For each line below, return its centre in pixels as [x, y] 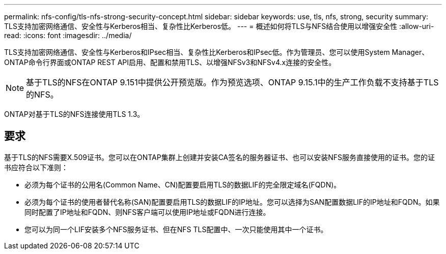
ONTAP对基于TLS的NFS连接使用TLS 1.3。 [74, 114]
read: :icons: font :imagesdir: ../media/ [68, 35]
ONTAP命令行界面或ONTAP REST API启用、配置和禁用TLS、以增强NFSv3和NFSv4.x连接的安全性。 [170, 62]
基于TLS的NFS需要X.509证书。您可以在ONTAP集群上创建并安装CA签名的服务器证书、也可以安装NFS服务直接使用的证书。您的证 [220, 157]
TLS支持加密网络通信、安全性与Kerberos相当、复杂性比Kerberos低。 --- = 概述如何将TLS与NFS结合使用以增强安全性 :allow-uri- [219, 26]
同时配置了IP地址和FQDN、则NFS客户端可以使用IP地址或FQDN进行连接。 [147, 212]
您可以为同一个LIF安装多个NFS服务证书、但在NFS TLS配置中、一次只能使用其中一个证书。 [176, 229]
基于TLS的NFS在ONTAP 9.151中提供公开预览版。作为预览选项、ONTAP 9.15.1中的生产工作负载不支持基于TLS [232, 82]
